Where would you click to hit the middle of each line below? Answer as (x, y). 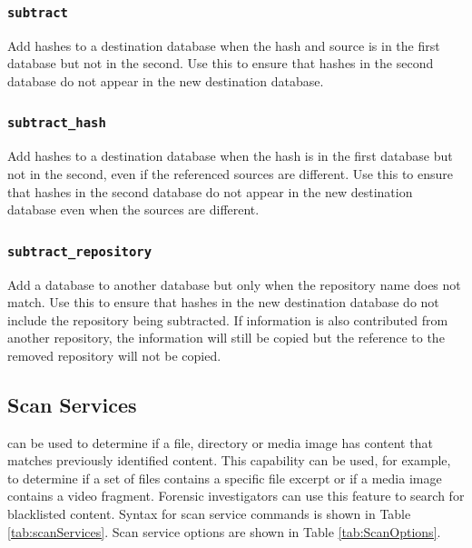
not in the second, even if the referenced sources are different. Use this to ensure (231, 173)
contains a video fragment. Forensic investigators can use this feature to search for (236, 496)
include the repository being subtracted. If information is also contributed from (228, 319)
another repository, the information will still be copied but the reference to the (226, 338)
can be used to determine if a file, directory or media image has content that (220, 442)
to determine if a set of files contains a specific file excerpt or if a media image (225, 478)
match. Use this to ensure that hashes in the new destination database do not (223, 302)
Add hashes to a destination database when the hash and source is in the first (224, 45)
